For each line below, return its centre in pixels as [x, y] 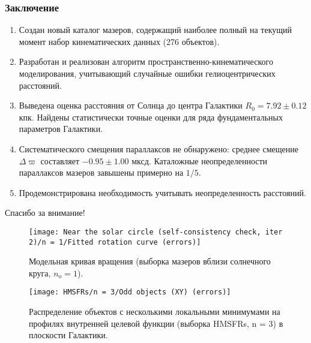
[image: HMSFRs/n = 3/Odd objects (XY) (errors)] [130, 292]
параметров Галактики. [61, 129]
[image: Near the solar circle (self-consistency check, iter [156, 232]
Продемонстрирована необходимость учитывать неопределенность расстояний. [162, 192]
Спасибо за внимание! [45, 213]
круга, [40, 273]
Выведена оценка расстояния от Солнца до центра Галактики [131, 105]
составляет [60, 160]
